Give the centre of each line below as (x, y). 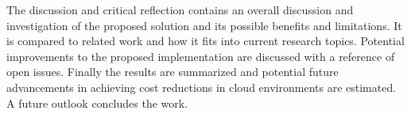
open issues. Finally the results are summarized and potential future (173, 72)
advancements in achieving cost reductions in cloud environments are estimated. (202, 87)
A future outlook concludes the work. (97, 103)
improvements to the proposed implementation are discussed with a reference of (201, 56)
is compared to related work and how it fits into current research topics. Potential (205, 41)
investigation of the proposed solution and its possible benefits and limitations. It (204, 25)
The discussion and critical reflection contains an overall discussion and (180, 9)
